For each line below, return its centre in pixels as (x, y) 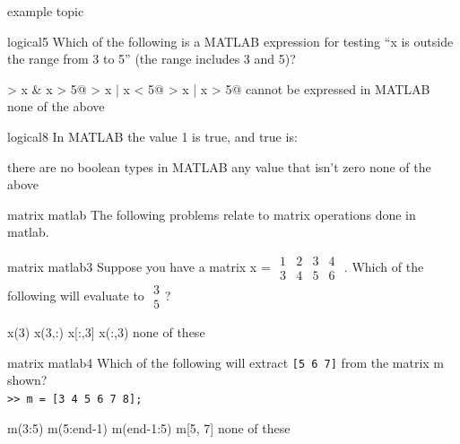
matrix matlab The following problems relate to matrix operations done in (212, 214)
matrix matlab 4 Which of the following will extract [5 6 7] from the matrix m (226, 362)
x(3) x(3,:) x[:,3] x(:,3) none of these (106, 332)
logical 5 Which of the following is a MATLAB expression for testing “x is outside (230, 41)
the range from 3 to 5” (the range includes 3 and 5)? (152, 59)
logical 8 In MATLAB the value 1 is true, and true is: (152, 136)
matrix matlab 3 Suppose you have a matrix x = (139, 266)
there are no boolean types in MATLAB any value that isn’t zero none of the (219, 166)
